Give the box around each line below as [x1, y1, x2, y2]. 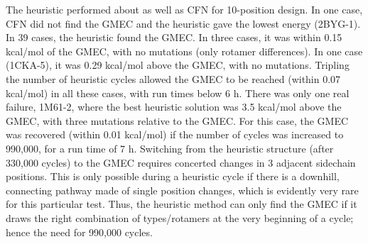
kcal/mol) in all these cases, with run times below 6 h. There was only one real [6, 85, 350, 100]
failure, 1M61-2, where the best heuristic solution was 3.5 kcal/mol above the [6, 99, 342, 114]
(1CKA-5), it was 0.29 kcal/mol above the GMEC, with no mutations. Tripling [6, 57, 350, 72]
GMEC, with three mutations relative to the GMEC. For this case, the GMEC [6, 113, 349, 128]
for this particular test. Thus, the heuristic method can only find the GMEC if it [6, 196, 357, 211]
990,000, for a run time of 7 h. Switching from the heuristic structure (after [6, 140, 334, 155]
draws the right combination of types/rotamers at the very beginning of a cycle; [6, 210, 354, 225]
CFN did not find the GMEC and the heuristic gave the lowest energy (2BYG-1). [6, 16, 361, 30]
